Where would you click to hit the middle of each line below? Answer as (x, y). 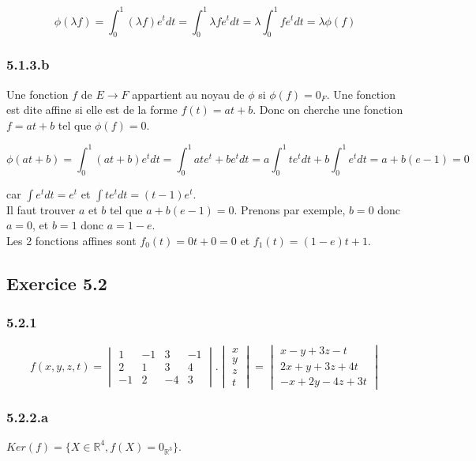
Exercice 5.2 (57, 283)
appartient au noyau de (188, 94)
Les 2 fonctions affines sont (71, 240)
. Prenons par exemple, (290, 209)
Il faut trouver (41, 209)
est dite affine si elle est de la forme (92, 110)
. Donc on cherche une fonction (328, 110)
